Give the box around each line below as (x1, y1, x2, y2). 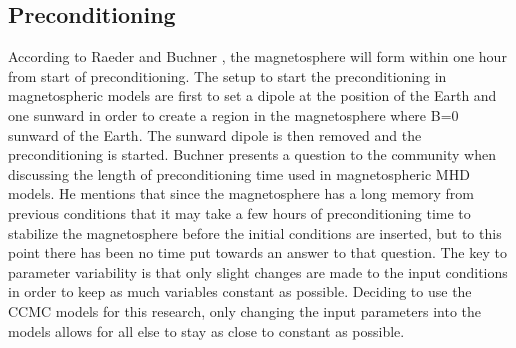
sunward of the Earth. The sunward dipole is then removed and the (8, 124, 422, 145)
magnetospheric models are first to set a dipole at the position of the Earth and (8, 85, 497, 106)
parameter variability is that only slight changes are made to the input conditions (8, 261, 508, 282)
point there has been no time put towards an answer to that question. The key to (8, 242, 507, 263)
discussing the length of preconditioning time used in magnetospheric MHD (8, 163, 470, 184)
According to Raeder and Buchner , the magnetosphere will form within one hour (8, 46, 507, 67)
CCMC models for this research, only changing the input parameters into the (8, 300, 482, 321)
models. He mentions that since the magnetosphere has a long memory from (8, 183, 474, 204)
